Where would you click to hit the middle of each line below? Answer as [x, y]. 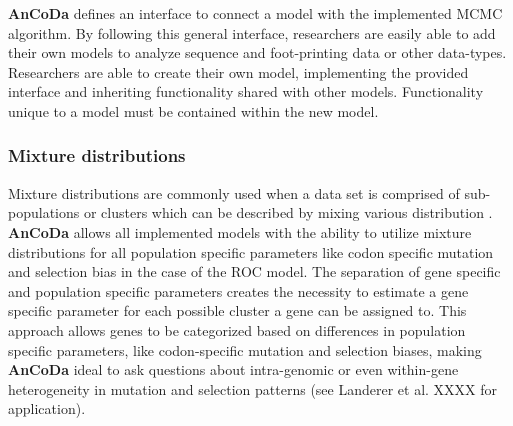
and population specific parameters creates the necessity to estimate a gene [238, 290]
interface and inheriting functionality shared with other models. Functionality [246, 91]
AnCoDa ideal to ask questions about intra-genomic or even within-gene [233, 369]
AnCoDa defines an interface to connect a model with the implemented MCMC [255, 13]
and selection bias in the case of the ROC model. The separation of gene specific [254, 271]
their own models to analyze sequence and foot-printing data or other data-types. [257, 52]
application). [47, 408]
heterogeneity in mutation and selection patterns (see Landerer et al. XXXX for [253, 388]
